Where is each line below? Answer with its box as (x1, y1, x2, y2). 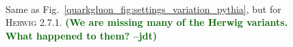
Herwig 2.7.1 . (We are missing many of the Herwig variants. (5, 15, 288, 29)
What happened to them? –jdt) (5, 28, 157, 42)
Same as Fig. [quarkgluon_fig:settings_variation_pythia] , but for (5, 1, 281, 16)
